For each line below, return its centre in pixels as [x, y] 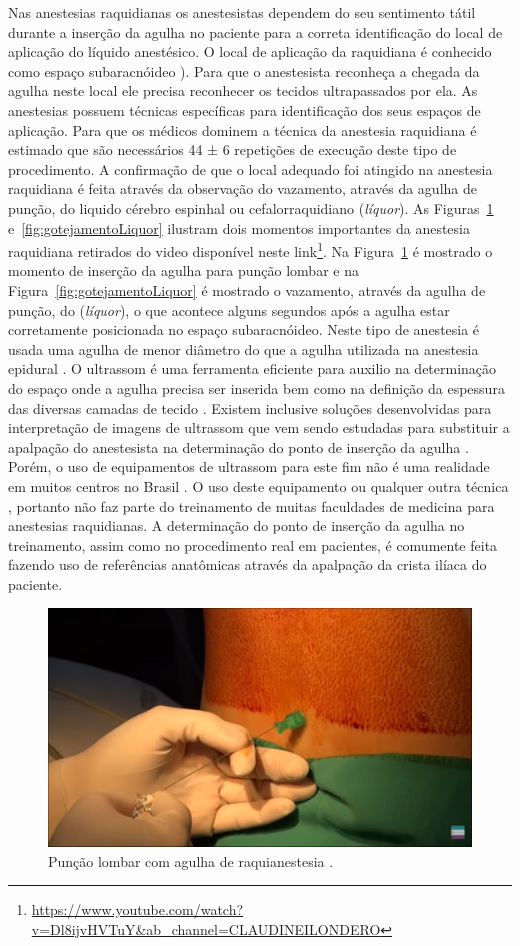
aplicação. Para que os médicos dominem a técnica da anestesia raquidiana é [242, 129]
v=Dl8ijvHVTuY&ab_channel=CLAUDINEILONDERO [206, 928]
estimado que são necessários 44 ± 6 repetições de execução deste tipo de [232, 149]
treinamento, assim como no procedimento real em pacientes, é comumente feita [253, 544]
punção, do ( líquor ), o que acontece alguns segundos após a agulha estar [229, 309]
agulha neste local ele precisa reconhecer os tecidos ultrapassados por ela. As [243, 90]
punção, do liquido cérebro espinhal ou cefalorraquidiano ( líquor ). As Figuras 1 [251, 207]
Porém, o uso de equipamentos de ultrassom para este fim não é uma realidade [249, 466]
